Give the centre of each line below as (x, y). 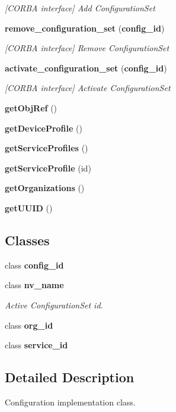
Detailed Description (70, 377)
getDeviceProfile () (44, 128)
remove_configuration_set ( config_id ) (85, 28)
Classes (27, 240)
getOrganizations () (45, 188)
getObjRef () (31, 107)
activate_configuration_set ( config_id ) (86, 68)
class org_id (29, 325)
